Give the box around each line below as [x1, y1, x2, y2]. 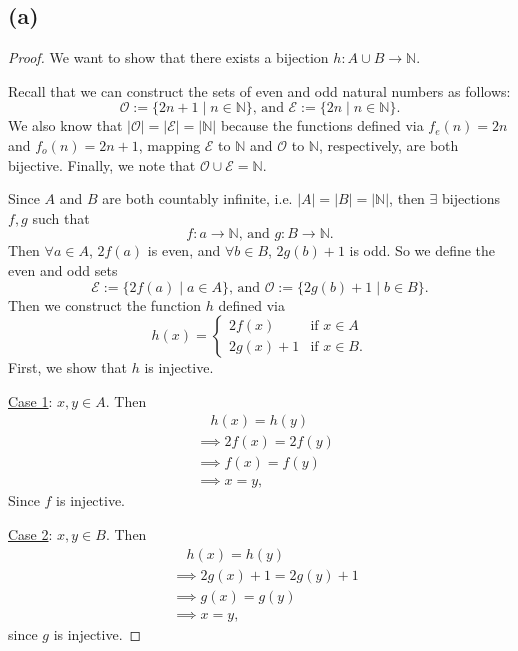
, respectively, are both [318, 134, 459, 155]
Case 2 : [8, 524, 53, 545]
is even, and [147, 240, 221, 261]
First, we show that [8, 357, 127, 378]
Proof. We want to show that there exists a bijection [8, 47, 329, 68]
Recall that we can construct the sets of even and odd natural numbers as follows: [8, 80, 511, 101]
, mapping [138, 134, 201, 155]
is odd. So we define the [349, 240, 496, 261]
